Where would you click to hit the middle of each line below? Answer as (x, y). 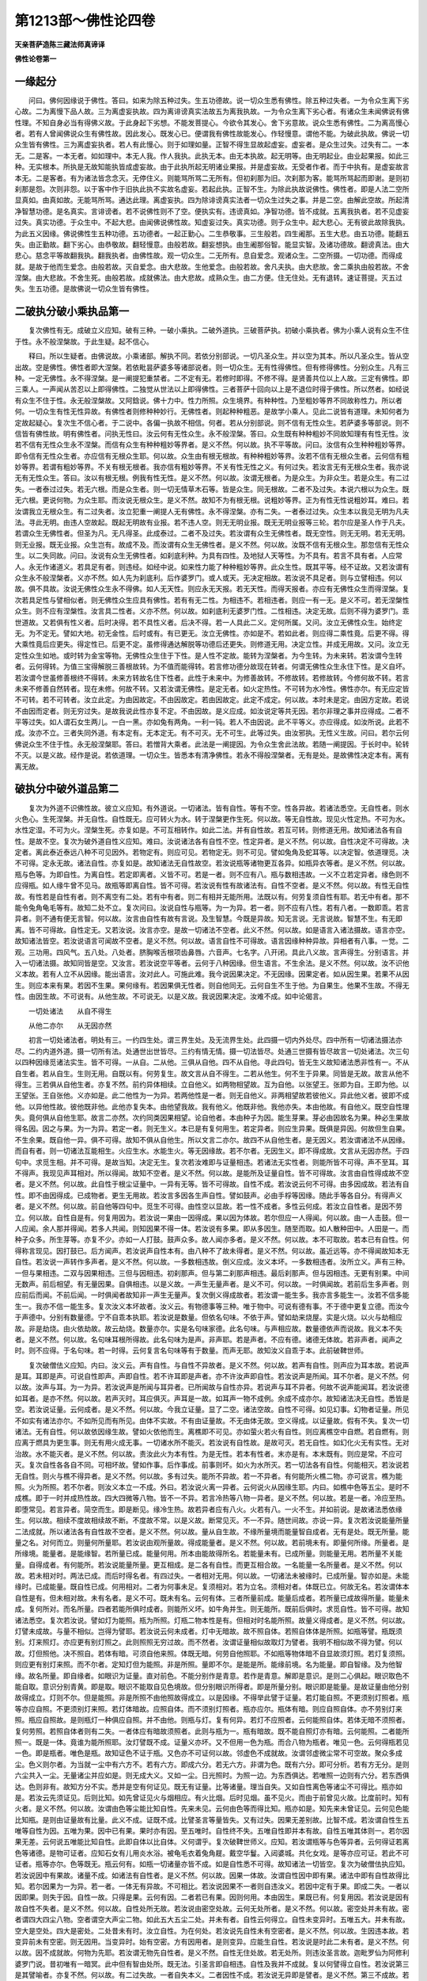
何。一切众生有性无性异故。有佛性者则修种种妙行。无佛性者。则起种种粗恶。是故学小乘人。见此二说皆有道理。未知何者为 (212, 411)
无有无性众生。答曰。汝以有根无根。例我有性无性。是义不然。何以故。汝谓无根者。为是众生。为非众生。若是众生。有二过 (212, 478)
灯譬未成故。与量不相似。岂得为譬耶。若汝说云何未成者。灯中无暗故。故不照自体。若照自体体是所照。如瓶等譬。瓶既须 (208, 1632)
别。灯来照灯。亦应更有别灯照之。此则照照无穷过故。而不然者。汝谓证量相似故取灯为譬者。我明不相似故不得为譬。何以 (208, 1642)
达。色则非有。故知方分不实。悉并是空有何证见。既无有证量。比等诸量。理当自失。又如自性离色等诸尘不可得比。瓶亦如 (208, 1786)
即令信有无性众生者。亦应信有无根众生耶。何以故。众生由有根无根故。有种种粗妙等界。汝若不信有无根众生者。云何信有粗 (212, 456)
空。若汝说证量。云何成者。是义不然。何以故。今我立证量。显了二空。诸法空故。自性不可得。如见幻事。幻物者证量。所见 (212, 1410)
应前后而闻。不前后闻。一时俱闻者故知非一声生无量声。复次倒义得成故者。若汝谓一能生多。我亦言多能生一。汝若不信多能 (212, 1295)
